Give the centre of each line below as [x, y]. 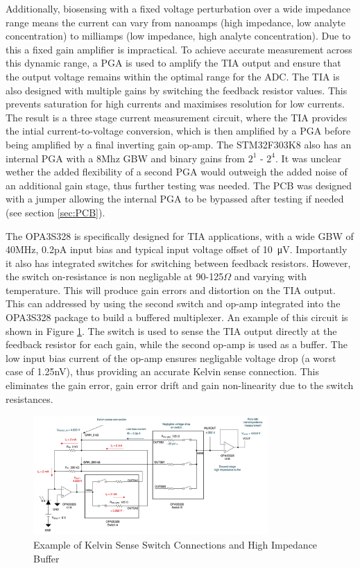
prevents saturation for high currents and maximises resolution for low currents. [175, 104]
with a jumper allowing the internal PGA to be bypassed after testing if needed [175, 199]
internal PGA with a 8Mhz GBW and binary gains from [125, 158]
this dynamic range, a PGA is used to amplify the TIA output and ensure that [173, 63]
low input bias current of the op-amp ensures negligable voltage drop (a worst [171, 358]
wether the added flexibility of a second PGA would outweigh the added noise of [177, 172]
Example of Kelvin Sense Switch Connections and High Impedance [175, 545]
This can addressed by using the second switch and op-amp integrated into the [173, 303]
